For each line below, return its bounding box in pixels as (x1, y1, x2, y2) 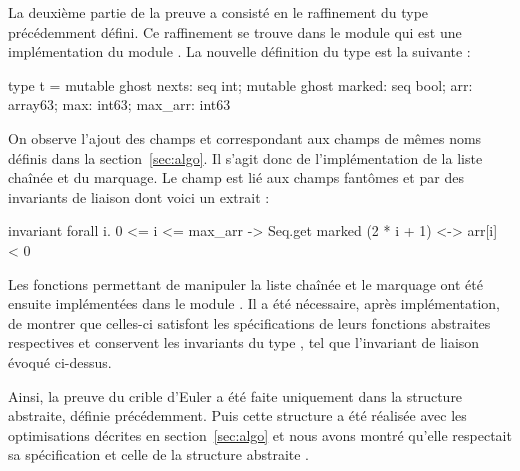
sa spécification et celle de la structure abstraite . (8, 444, 309, 465)
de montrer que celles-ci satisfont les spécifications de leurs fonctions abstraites (8, 312, 491, 333)
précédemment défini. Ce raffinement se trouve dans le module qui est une (8, 21, 462, 42)
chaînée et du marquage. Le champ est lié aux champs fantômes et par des (8, 167, 464, 188)
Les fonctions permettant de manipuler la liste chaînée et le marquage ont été (8, 273, 483, 294)
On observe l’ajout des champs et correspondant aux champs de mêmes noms (8, 127, 482, 148)
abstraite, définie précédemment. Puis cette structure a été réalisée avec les (8, 405, 467, 426)
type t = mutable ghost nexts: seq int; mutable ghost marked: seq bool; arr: (8, 74, 473, 95)
